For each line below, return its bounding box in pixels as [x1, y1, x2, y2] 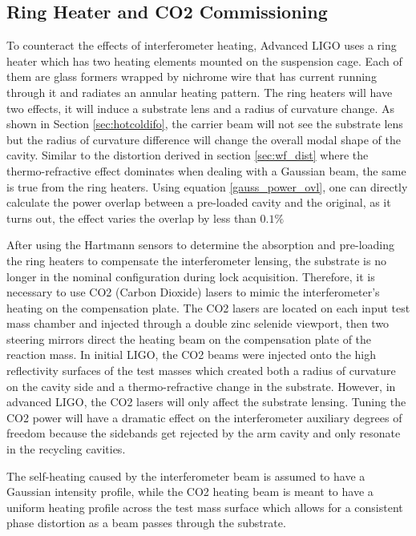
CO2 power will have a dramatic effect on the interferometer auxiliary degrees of [6, 409, 402, 425]
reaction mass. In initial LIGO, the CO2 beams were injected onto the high [6, 346, 377, 363]
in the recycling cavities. [6, 441, 126, 457]
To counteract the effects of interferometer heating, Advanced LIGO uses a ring [6, 37, 397, 54]
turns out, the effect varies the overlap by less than [6, 209, 256, 226]
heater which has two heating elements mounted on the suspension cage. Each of [6, 52, 402, 69]
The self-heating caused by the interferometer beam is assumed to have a [6, 467, 366, 484]
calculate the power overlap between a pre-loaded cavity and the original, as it [6, 194, 391, 211]
